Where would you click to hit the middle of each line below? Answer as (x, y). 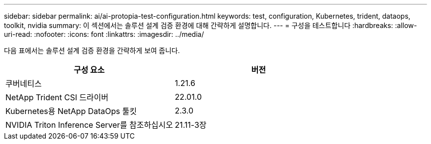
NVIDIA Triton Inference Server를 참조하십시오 (89, 125)
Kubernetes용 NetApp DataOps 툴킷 (71, 111)
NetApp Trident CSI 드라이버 (57, 97)
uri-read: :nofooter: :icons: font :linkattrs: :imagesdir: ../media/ (104, 34)
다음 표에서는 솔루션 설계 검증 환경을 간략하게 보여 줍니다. (92, 50)
